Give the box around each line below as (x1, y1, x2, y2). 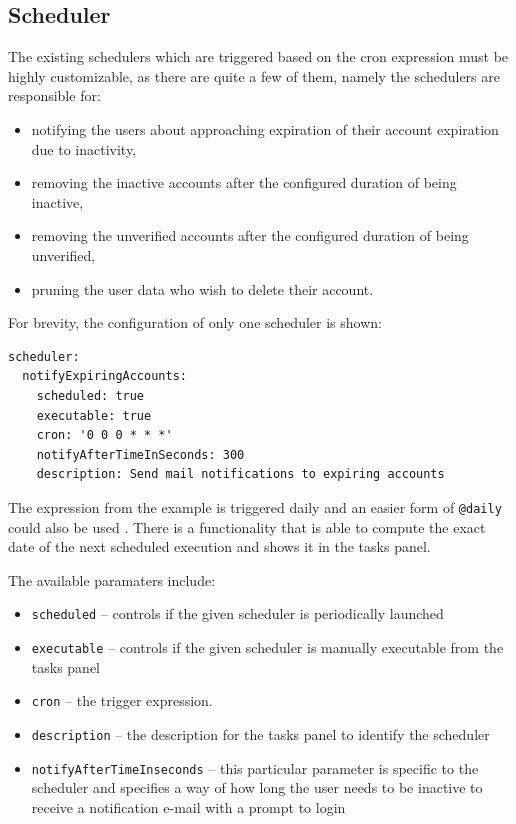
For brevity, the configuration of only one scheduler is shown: (8, 312, 382, 333)
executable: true (36, 408, 152, 423)
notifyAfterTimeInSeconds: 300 (36, 447, 245, 462)
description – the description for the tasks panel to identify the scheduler (31, 723, 490, 744)
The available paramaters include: (8, 569, 216, 590)
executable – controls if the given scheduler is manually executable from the (31, 636, 504, 657)
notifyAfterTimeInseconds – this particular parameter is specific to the (31, 757, 479, 778)
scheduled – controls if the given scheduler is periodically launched (31, 603, 444, 624)
